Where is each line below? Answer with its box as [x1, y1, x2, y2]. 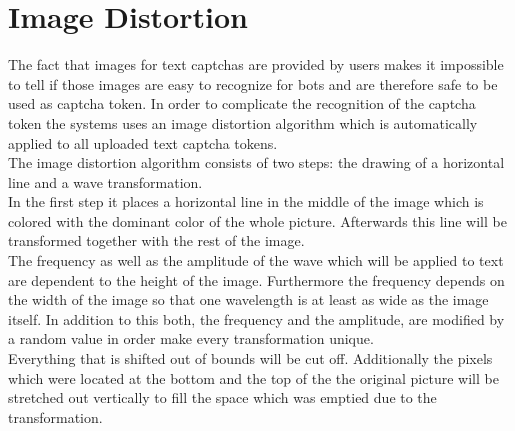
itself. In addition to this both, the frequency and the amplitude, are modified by [8, 308, 505, 329]
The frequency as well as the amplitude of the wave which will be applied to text [8, 250, 504, 271]
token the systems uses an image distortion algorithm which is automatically [8, 112, 478, 133]
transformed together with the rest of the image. [8, 230, 305, 251]
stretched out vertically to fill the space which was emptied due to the [8, 387, 437, 408]
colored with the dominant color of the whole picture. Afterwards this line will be [8, 210, 507, 231]
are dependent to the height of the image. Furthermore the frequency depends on [8, 269, 505, 290]
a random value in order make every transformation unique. [8, 328, 374, 349]
